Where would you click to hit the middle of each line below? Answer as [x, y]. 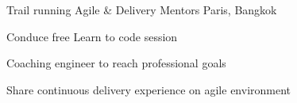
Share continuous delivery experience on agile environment [149, 89]
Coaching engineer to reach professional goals [116, 63]
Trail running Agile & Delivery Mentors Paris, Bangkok [142, 10]
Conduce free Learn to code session [92, 36]
